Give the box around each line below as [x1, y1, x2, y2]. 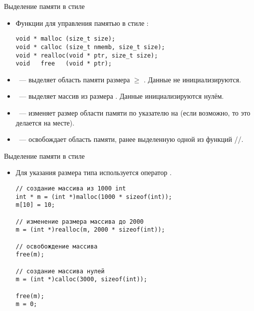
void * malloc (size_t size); [15, 35, 116, 43]
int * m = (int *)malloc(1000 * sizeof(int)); [15, 193, 172, 200]
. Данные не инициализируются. [143, 74, 241, 84]
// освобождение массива [15, 243, 98, 250]
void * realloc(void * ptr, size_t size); [15, 52, 158, 59]
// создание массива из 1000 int [15, 185, 126, 192]
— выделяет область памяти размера [19, 74, 130, 84]
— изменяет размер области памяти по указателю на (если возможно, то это [19, 108, 251, 118]
